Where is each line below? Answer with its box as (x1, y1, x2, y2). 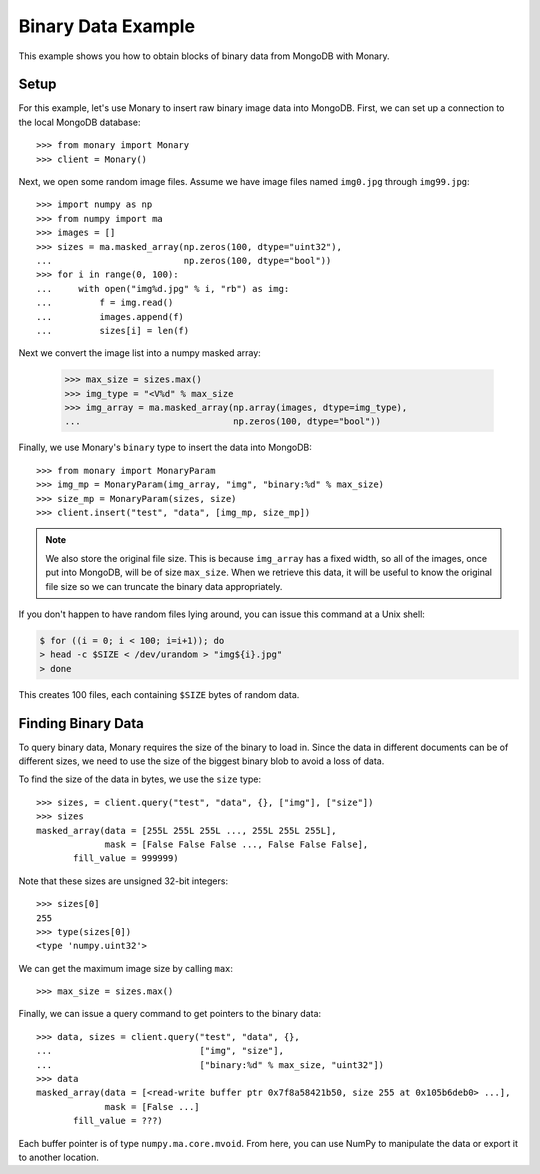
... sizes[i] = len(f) (36, 325, 190, 336)
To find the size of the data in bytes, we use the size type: (18, 773, 262, 785)
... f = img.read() (36, 297, 174, 309)
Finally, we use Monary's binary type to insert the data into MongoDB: (18, 441, 312, 454)
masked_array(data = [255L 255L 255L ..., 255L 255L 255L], (36, 825, 337, 836)
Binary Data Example (18, 15, 195, 37)
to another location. (18, 1151, 99, 1163)
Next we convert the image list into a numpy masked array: (18, 347, 262, 359)
